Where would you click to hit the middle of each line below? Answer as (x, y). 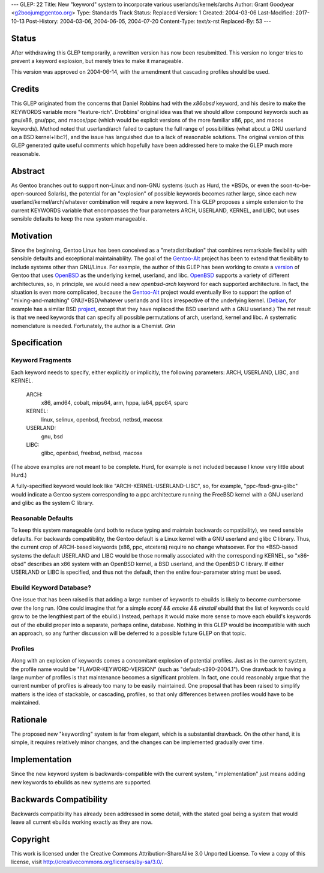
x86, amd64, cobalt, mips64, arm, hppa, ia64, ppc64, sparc (115, 402)
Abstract (28, 171)
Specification (37, 343)
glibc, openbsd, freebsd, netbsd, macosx (92, 453)
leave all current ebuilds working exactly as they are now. (82, 822)
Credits (25, 89)
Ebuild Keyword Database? (51, 588)
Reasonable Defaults (42, 518)
